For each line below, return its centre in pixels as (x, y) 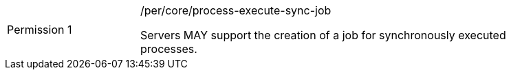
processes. (169, 49)
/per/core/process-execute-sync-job (236, 10)
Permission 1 (40, 30)
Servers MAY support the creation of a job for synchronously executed (323, 35)
